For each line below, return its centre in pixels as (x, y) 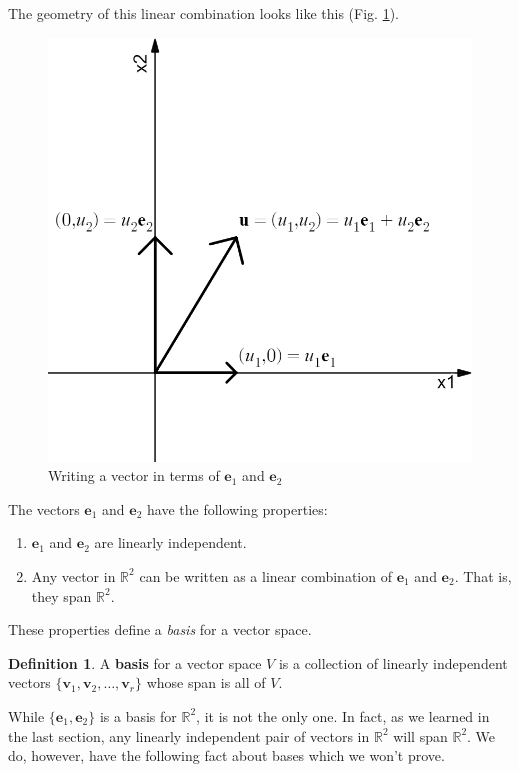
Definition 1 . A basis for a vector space (135, 662)
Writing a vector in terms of (134, 475)
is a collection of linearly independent (393, 662)
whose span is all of (206, 682)
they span (61, 595)
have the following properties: (237, 508)
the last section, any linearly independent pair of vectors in (189, 735)
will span (420, 735)
